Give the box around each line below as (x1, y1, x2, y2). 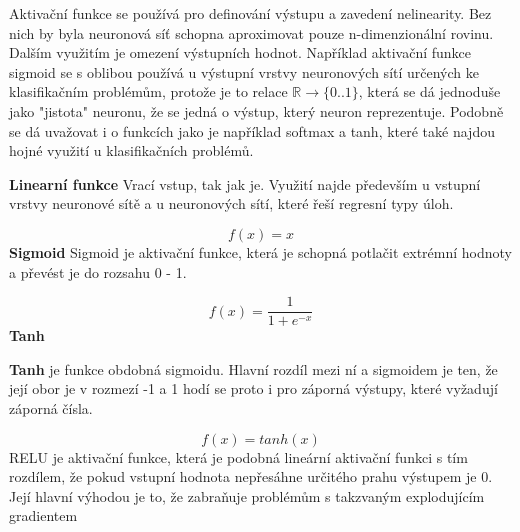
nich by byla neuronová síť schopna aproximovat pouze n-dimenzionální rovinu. (9, 22, 494, 43)
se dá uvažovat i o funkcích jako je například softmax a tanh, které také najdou (9, 120, 495, 141)
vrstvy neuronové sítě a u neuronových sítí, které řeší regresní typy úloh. (9, 193, 454, 214)
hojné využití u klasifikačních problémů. (9, 140, 254, 161)
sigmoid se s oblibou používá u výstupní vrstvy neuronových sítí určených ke (9, 61, 479, 82)
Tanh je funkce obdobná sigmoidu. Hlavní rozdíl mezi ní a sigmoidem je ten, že (9, 358, 498, 379)
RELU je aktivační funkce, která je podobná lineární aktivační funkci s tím (9, 446, 468, 467)
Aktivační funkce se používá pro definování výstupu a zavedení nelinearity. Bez (9, 3, 492, 23)
